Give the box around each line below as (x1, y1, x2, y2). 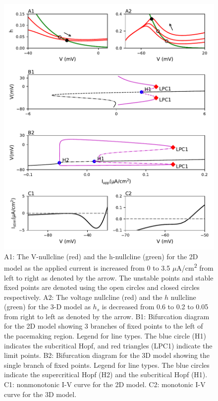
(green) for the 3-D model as (4, 301, 91, 312)
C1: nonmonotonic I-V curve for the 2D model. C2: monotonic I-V (4, 379, 206, 390)
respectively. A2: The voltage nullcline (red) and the (4, 291, 163, 302)
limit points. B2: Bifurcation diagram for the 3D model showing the (4, 350, 210, 360)
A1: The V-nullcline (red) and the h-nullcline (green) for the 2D (4, 251, 198, 261)
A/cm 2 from (176, 261, 214, 273)
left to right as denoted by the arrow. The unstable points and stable (4, 272, 214, 283)
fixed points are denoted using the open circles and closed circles (4, 282, 200, 292)
